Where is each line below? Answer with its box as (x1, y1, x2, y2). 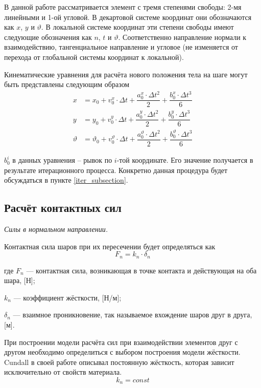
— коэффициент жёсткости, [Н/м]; (13, 292, 122, 303)
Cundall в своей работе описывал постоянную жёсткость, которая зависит (4, 356, 234, 367)
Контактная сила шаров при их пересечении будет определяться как (4, 241, 216, 251)
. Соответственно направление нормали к (118, 31, 247, 42)
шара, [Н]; (4, 275, 35, 286)
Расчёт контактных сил (4, 200, 122, 215)
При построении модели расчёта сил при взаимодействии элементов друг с (4, 336, 238, 347)
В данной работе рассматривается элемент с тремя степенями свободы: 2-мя (4, 2, 242, 12)
